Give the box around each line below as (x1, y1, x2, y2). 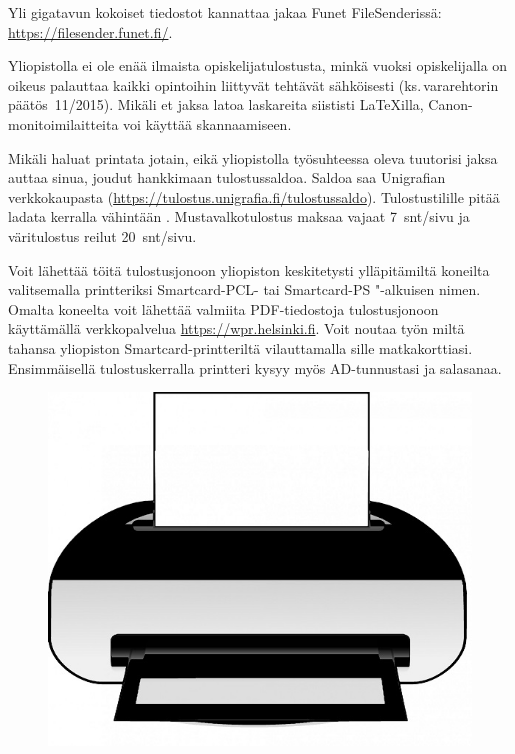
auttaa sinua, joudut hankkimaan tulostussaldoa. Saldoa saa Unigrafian (8, 167, 446, 188)
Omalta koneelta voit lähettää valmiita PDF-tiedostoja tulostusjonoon (8, 298, 439, 319)
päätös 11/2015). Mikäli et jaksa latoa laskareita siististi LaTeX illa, (8, 94, 424, 115)
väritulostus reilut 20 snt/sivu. (8, 225, 197, 246)
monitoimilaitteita (8, 113, 119, 134)
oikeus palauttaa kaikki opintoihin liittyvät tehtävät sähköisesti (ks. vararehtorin (8, 74, 499, 95)
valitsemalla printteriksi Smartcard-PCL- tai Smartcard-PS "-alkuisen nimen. (8, 279, 481, 300)
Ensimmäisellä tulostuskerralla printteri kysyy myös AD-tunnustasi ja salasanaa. (8, 357, 502, 378)
